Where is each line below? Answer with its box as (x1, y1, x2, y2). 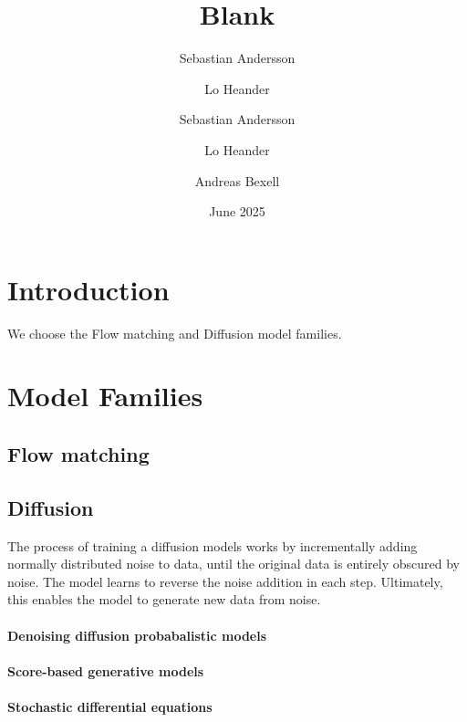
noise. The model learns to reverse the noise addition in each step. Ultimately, (7, 571, 443, 591)
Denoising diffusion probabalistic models (7, 625, 267, 644)
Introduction (7, 270, 170, 308)
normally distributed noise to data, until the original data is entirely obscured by (7, 554, 461, 573)
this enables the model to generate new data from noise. (7, 590, 321, 609)
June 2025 (209, 202, 265, 221)
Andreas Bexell (194, 171, 280, 190)
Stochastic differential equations (7, 696, 213, 716)
